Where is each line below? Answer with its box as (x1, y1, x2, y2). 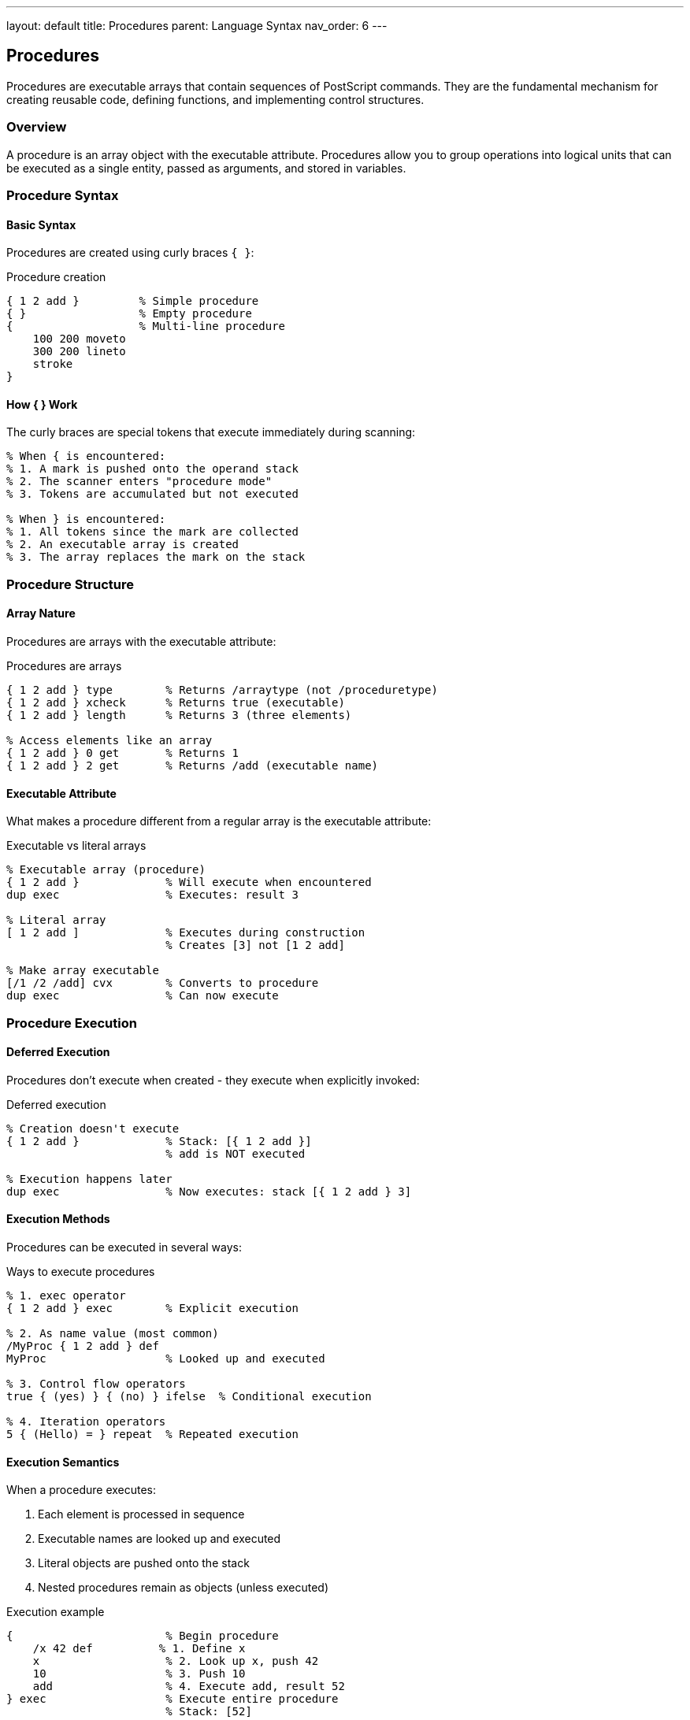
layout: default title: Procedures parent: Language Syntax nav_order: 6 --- (6, 19, 388, 32)
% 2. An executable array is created (6, 538, 239, 551)
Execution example (6, 1605, 105, 1619)
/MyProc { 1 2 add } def (6, 1340, 159, 1353)
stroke (32, 358, 73, 371)
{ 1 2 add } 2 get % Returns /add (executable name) (6, 759, 379, 772)
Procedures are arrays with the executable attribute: (6, 635, 276, 648)
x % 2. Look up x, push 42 (32, 1655, 319, 1668)
